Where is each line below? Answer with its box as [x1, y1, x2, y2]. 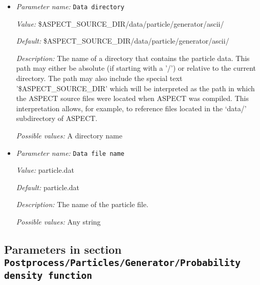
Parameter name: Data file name [16, 147, 124, 158]
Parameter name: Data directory [16, 1, 124, 11]
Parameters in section [4, 241, 122, 257]
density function [4, 270, 92, 281]
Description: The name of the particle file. [16, 199, 148, 210]
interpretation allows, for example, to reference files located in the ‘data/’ [16, 103, 247, 113]
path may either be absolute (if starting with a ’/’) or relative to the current [16, 63, 256, 73]
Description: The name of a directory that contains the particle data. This [16, 52, 250, 63]
